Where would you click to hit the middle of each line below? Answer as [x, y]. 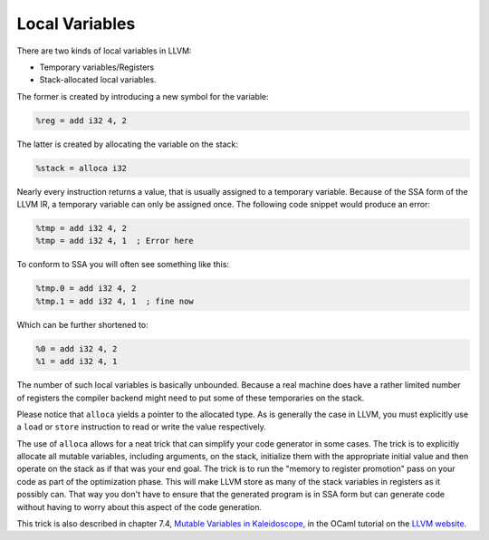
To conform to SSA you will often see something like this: [123, 265]
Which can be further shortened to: [82, 324]
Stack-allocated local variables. [98, 80]
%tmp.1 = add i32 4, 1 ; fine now [115, 301]
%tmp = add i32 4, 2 [81, 228]
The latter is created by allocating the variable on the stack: [128, 144]
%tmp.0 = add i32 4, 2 [86, 289]
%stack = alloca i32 [81, 168]
